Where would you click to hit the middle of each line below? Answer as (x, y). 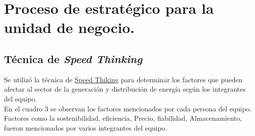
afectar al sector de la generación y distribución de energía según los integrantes (125, 89)
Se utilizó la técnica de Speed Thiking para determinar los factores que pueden (123, 79)
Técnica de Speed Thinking (73, 58)
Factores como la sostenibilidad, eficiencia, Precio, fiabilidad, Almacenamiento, (123, 118)
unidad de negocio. (69, 27)
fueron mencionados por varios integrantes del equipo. (85, 127)
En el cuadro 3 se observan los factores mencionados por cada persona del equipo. (128, 108)
